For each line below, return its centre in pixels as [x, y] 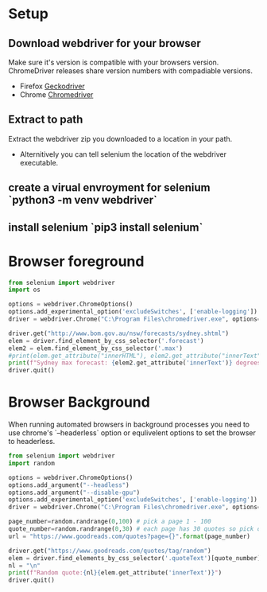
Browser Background [79, 402]
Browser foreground [76, 261]
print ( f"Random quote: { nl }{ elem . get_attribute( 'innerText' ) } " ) [115, 573]
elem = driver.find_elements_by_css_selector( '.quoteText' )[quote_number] [135, 558]
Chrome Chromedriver [56, 95]
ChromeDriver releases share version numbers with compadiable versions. [130, 71]
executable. [39, 162]
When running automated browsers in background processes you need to [129, 425]
